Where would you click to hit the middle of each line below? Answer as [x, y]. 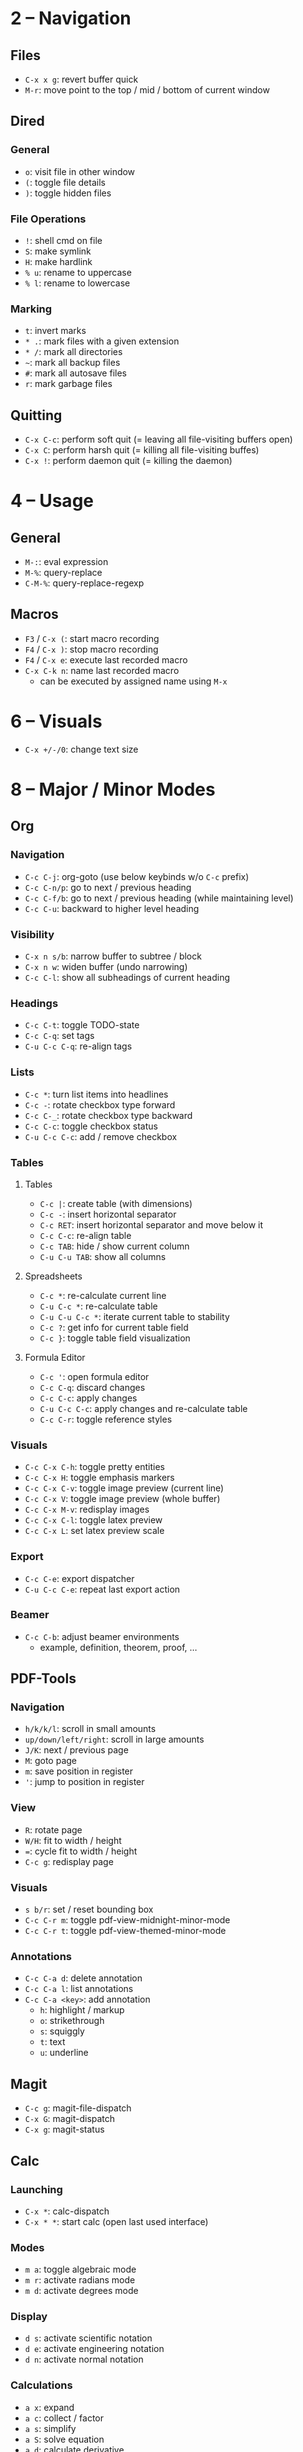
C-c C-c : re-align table [85, 1235]
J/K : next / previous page [76, 1750]
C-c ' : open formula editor [94, 1376]
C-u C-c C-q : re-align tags [78, 1046]
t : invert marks [55, 331]
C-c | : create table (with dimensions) [116, 1203]
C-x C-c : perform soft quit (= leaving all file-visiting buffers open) [158, 439]
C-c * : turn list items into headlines [96, 1094]
